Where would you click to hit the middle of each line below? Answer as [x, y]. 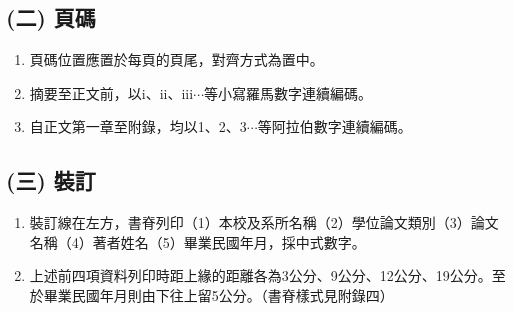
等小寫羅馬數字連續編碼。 [288, 92]
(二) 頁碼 [51, 17]
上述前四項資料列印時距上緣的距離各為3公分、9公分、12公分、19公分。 [260, 275]
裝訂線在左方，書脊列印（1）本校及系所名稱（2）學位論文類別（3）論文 [264, 222]
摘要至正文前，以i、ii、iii [111, 92]
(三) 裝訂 [51, 180]
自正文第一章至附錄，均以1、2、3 [138, 126]
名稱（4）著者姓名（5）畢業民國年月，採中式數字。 [197, 241]
